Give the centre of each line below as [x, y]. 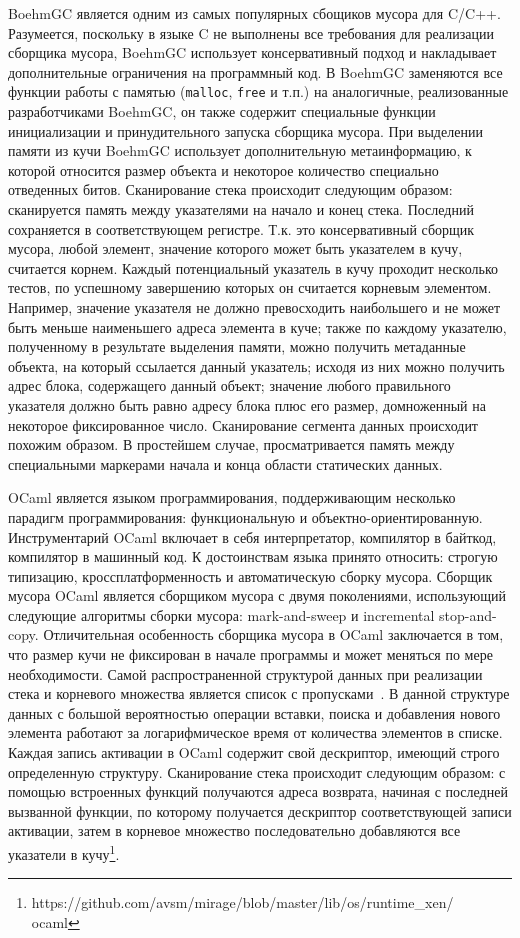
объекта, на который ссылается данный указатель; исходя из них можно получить [256, 365]
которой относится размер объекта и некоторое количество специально [223, 169]
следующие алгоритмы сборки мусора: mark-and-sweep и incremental [221, 614]
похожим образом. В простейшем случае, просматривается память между [231, 444]
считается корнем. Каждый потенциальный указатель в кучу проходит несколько [253, 267]
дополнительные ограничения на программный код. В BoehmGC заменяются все [255, 71]
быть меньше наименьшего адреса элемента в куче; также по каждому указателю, [257, 326]
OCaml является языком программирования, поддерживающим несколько [232, 497]
